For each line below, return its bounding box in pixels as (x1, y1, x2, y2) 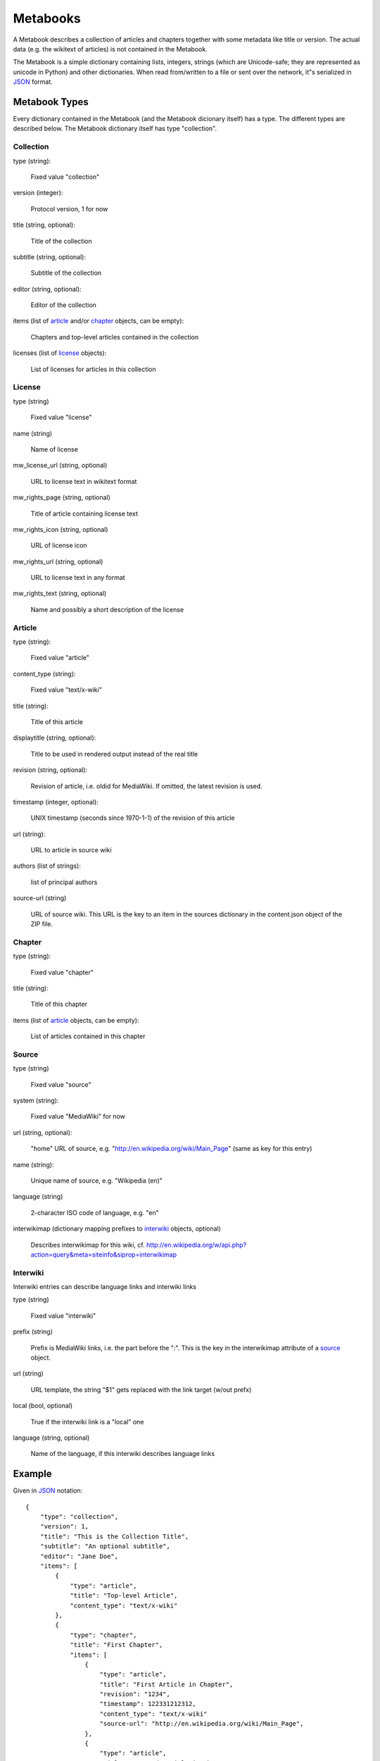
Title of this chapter (30, 1000, 88, 1009)
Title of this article (30, 717, 84, 726)
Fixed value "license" (30, 413, 92, 422)
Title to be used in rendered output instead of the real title (30, 749, 198, 758)
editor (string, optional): (13, 285, 82, 293)
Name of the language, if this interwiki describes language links (30, 1450, 215, 1458)
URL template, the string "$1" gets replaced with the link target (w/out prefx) (30, 1385, 252, 1394)
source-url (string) (13, 894, 67, 902)
